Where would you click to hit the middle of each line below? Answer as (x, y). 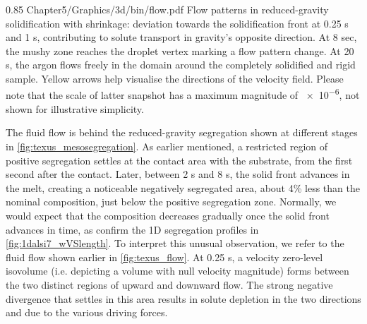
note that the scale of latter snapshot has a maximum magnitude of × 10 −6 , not (183, 94)
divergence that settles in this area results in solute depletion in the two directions (183, 298)
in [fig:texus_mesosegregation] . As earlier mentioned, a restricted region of (167, 146)
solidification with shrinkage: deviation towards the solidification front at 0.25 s (177, 23)
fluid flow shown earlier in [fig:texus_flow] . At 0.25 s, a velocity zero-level (164, 257)
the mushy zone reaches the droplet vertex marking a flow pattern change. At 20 (180, 50)
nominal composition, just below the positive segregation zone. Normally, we (171, 202)
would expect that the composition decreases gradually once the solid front (168, 215)
